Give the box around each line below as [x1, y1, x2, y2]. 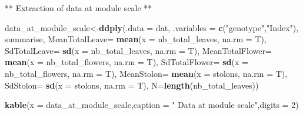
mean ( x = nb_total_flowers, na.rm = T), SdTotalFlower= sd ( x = [5, 56, 248, 68]
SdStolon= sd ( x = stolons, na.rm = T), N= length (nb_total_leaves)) [5, 79, 259, 91]
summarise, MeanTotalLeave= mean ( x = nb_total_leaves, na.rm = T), [5, 33, 267, 45]
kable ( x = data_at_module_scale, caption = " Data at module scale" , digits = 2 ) [5, 99, 299, 111]
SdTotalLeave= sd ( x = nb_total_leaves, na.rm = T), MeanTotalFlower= [5, 44, 272, 56]
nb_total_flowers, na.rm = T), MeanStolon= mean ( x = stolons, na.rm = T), [5, 67, 288, 79]
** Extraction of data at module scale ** [5, 2, 152, 13]
